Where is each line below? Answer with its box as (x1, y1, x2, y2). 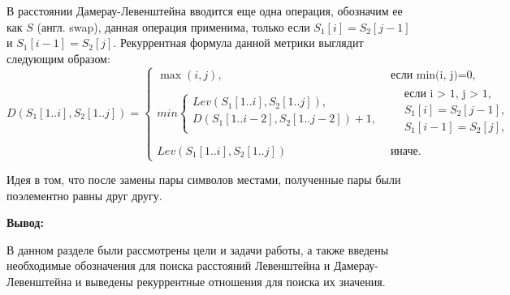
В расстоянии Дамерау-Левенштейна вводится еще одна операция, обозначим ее (6, 2, 403, 19)
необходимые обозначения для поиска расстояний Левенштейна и (6, 257, 331, 274)
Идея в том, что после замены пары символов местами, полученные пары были (6, 171, 401, 188)
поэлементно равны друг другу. (6, 186, 162, 203)
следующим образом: (6, 49, 110, 66)
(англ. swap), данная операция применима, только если (37, 18, 310, 35)
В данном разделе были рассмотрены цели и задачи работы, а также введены (6, 241, 389, 258)
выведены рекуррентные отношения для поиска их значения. (84, 273, 386, 290)
